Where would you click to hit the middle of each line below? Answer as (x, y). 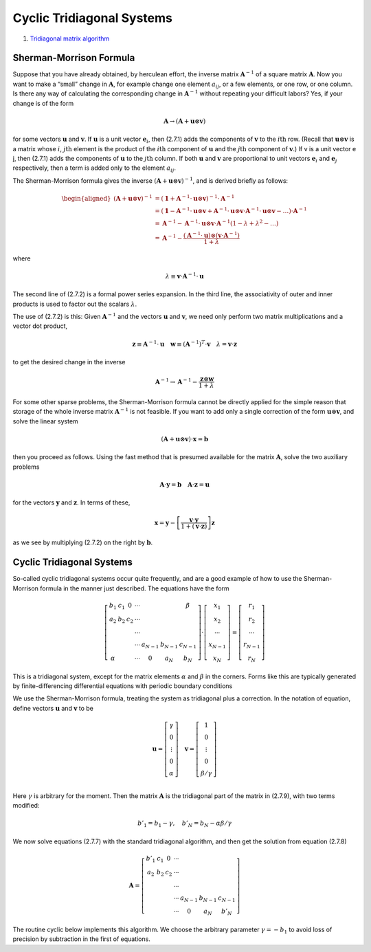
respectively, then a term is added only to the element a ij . (94, 169)
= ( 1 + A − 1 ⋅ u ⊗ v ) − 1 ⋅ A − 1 (195, 198)
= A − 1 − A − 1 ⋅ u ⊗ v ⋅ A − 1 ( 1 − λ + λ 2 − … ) (217, 222)
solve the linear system (45, 421)
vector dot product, (40, 326)
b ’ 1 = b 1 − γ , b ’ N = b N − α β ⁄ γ (185, 824)
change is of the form (43, 103)
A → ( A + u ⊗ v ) (185, 121)
